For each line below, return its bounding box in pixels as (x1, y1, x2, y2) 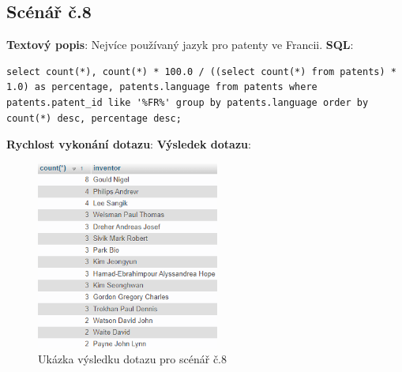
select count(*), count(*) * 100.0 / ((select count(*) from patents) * (6, 66, 396, 77)
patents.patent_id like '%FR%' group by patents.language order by (6, 96, 369, 108)
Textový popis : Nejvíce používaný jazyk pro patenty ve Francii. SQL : (6, 36, 354, 53)
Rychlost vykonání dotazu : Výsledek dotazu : (6, 136, 251, 152)
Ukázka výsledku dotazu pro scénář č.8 (38, 351, 227, 367)
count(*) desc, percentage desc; (6, 112, 182, 124)
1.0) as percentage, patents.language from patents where (6, 81, 317, 93)
